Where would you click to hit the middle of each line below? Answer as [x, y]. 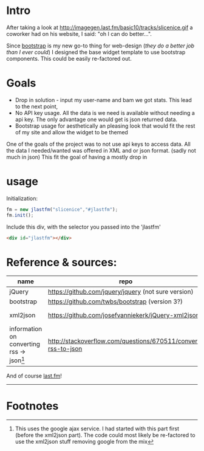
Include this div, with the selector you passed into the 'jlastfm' [83, 227]
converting [25, 344]
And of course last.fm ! [34, 376]
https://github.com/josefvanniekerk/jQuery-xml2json [124, 315]
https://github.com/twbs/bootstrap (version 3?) [115, 301]
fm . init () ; [20, 215]
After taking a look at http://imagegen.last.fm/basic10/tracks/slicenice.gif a [100, 27]
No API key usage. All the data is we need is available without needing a [105, 112]
